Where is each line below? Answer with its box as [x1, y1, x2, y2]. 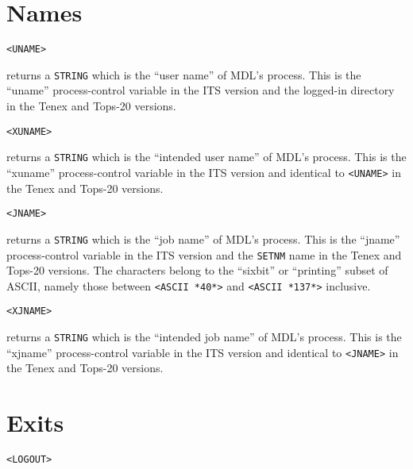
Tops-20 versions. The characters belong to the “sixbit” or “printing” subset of [6, 262, 388, 279]
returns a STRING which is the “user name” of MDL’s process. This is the [6, 66, 361, 83]
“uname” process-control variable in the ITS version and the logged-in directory [6, 82, 395, 98]
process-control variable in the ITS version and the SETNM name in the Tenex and [6, 246, 402, 263]
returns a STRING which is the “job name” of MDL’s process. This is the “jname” [6, 230, 400, 247]
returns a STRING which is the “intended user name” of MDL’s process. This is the [6, 148, 407, 165]
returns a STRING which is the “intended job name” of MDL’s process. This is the [6, 329, 402, 345]
